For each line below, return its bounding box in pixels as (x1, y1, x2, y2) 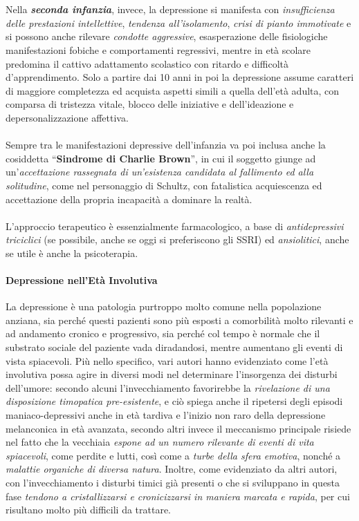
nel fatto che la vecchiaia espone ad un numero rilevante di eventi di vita (6, 435, 314, 449)
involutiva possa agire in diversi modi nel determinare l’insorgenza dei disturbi (6, 367, 338, 381)
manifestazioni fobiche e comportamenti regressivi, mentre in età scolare (6, 42, 311, 57)
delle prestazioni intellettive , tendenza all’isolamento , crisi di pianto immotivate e (6, 15, 351, 30)
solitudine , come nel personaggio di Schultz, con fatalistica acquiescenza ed (6, 178, 322, 192)
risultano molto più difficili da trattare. (6, 502, 172, 517)
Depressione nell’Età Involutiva (6, 273, 158, 287)
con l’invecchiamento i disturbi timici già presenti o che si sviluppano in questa (6, 475, 340, 489)
